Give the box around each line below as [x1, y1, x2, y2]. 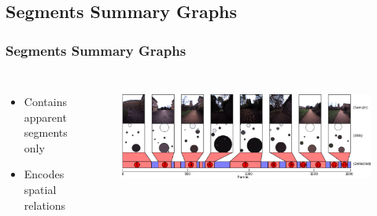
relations [24, 196, 66, 213]
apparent [24, 108, 67, 125]
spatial [24, 181, 57, 197]
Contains [24, 93, 67, 109]
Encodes [24, 166, 65, 182]
